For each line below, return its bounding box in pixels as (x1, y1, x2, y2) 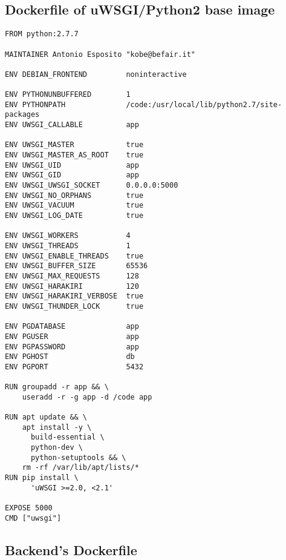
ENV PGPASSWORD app (5, 342, 139, 351)
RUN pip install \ (5, 473, 79, 483)
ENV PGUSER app (5, 332, 139, 341)
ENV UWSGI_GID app (5, 171, 139, 180)
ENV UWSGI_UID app (5, 160, 139, 170)
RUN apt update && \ (5, 413, 88, 422)
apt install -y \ (22, 423, 92, 432)
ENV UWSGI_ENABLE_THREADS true (5, 251, 144, 260)
